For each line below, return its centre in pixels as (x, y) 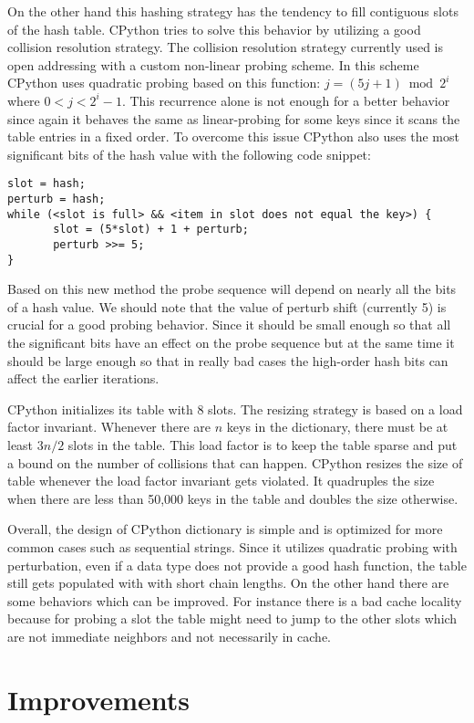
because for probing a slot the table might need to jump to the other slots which (232, 618)
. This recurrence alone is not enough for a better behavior (286, 100)
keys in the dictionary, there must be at (337, 427)
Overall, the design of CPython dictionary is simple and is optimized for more (225, 529)
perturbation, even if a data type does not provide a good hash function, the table (237, 565)
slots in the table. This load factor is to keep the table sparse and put (263, 445)
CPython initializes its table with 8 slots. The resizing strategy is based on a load (235, 409)
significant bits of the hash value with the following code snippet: (189, 154)
